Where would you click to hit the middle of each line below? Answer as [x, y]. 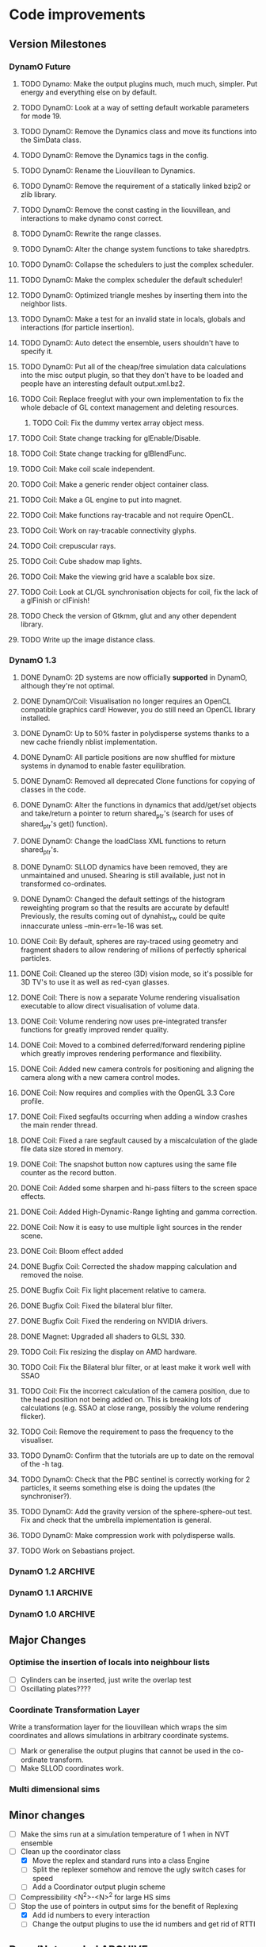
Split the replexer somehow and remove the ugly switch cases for [139, 1870]
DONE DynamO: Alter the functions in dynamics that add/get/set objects [138, 805]
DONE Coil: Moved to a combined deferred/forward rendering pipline [133, 1045]
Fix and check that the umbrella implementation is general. [116, 1520]
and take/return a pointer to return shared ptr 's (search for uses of [127, 814]
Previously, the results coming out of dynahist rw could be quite [123, 917]
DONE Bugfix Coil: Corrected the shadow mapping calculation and [128, 1267]
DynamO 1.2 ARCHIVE [52, 1571]
